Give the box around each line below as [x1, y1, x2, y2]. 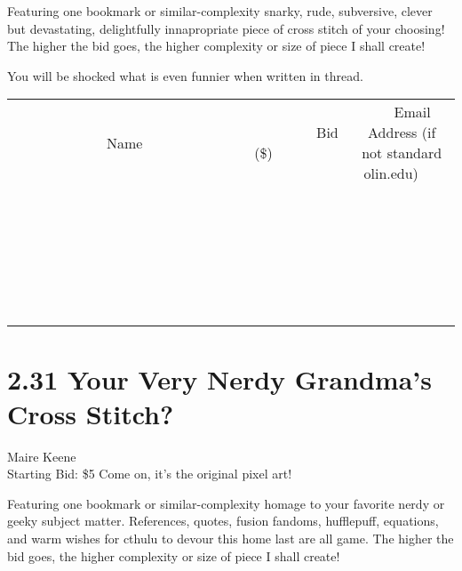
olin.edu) [363, 163, 418, 184]
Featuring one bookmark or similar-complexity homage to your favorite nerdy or [7, 494, 445, 512]
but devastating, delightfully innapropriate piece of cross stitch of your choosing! [7, 19, 445, 37]
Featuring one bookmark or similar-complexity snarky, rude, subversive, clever [7, 2, 433, 20]
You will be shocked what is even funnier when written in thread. [7, 66, 363, 84]
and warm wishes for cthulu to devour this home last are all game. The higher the [7, 529, 454, 548]
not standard [362, 142, 442, 164]
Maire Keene [7, 446, 76, 465]
